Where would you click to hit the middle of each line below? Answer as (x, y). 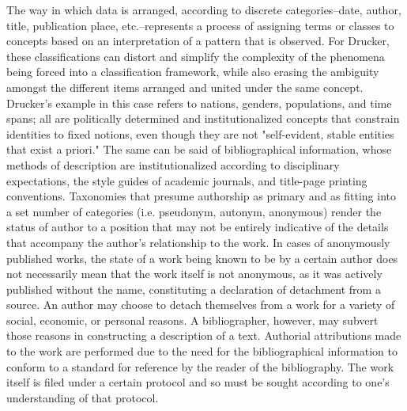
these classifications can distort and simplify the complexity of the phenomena (196, 56)
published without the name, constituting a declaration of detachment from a (194, 289)
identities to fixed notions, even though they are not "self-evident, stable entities (200, 133)
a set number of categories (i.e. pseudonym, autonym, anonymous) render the (194, 211)
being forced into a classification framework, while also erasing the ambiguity (193, 72)
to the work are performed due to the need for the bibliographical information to (202, 351)
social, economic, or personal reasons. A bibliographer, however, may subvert (192, 320)
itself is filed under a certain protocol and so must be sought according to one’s (198, 382)
